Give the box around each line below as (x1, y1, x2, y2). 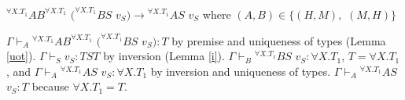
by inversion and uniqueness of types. (150, 62, 331, 79)
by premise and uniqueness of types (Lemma (171, 32, 386, 48)
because (31, 78, 69, 95)
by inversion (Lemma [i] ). (103, 48, 225, 64)
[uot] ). (6, 48, 36, 64)
